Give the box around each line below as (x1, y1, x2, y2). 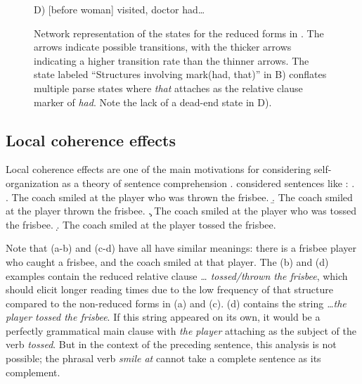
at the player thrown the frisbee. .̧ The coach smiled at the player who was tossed (6, 203, 357, 218)
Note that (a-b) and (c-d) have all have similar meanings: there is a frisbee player (6, 241, 356, 255)
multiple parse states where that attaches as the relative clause (34, 80, 303, 95)
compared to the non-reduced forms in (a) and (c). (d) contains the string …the (6, 295, 347, 310)
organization (6, 175, 59, 190)
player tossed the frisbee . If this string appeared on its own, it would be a (6, 309, 321, 324)
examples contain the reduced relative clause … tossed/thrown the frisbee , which (6, 268, 348, 283)
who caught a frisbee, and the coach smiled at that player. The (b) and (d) (6, 254, 329, 269)
